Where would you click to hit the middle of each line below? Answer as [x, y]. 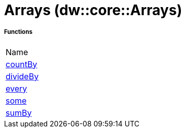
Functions [18, 32]
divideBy [22, 76]
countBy [22, 64]
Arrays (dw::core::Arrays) [93, 10]
